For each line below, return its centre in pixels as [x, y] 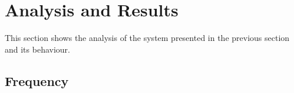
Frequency [37, 80]
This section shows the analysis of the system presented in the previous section [147, 38]
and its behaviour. [37, 49]
